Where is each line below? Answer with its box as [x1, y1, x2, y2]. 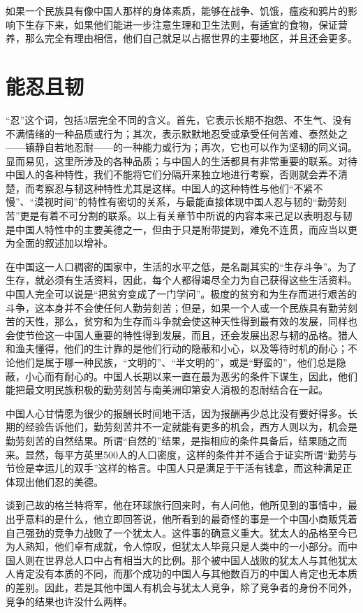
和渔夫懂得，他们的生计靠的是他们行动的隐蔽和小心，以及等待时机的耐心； [6, 341, 348, 356]
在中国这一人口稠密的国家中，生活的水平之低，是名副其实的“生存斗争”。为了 [6, 259, 357, 273]
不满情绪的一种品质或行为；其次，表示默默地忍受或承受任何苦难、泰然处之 [6, 126, 348, 140]
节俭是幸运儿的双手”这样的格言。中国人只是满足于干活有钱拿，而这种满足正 [6, 461, 353, 475]
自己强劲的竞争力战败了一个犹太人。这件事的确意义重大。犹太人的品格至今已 [6, 525, 357, 540]
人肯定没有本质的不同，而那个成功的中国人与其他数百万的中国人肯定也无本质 [6, 566, 357, 581]
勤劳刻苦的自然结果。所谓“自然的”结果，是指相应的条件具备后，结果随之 [6, 433, 338, 447]
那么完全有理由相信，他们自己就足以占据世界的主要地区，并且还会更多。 [24, 31, 357, 45]
